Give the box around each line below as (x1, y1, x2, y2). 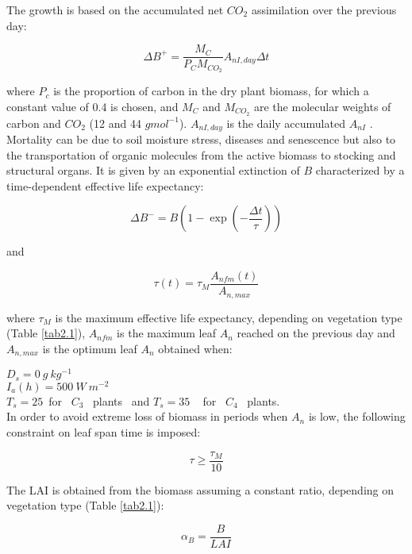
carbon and (6, 114, 61, 131)
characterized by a (315, 162, 405, 179)
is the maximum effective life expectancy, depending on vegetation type (55, 309, 402, 325)
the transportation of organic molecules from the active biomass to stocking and (6, 146, 396, 163)
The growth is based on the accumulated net (6, 2, 224, 17)
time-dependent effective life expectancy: (6, 177, 204, 194)
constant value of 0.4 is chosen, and (6, 98, 179, 114)
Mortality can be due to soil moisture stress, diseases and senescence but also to (6, 131, 396, 148)
